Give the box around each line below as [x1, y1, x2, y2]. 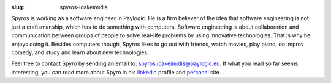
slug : [11, 4, 25, 10]
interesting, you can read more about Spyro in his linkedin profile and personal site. [11, 68, 221, 76]
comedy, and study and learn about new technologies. [11, 49, 150, 56]
